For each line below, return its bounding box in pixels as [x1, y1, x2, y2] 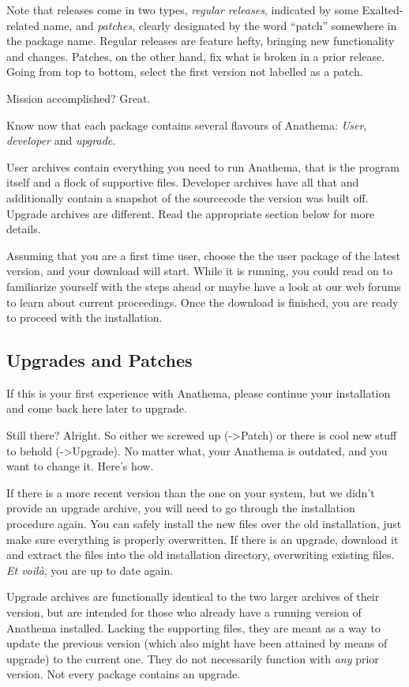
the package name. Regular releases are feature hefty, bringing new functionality [6, 32, 395, 49]
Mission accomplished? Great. [6, 89, 151, 106]
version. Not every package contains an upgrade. [6, 666, 241, 682]
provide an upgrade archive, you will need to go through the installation [6, 500, 355, 516]
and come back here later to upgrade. [6, 400, 187, 417]
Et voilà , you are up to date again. [6, 561, 174, 578]
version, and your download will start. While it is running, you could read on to [6, 262, 392, 279]
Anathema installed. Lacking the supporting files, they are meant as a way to [6, 619, 381, 636]
